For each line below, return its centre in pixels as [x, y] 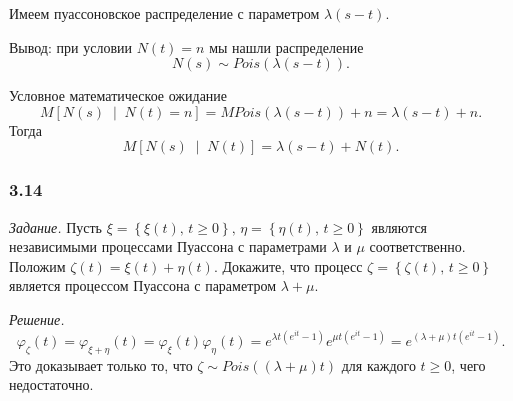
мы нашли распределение [286, 46]
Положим [37, 265]
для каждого [378, 364]
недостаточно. [51, 384]
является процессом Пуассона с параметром [143, 285]
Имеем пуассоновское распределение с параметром [164, 13]
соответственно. [417, 246]
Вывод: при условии [70, 46]
